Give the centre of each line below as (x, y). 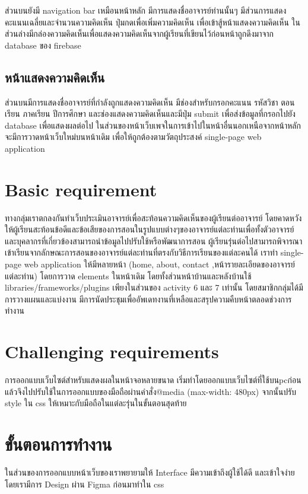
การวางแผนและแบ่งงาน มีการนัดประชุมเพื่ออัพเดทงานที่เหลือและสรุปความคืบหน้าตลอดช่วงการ (148, 299)
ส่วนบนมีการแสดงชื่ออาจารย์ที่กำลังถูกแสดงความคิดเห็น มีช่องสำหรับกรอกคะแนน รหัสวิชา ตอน (150, 102)
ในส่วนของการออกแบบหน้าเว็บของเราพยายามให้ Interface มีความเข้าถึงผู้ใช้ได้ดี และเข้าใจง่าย (150, 472)
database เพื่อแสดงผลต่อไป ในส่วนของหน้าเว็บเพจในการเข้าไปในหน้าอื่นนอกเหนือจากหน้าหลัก (153, 125)
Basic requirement (81, 189)
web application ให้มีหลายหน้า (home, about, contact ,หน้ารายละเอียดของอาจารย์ (159, 264)
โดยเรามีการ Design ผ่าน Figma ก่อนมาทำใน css (85, 484)
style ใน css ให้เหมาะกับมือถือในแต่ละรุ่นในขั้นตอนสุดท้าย (96, 403)
